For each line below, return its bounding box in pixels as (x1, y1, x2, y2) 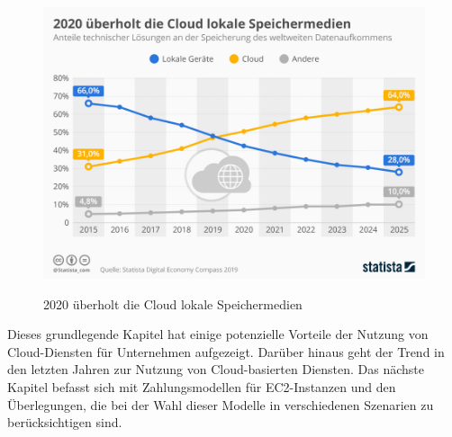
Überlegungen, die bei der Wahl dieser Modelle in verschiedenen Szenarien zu (7, 395, 434, 414)
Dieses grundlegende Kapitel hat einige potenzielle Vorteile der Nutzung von (7, 325, 429, 343)
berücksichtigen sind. (7, 413, 122, 432)
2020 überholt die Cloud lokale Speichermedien (43, 294, 303, 313)
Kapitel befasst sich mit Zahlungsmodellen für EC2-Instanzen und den (7, 378, 396, 397)
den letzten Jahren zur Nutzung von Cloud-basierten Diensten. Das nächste (7, 360, 425, 379)
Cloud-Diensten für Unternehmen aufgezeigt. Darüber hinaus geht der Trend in (7, 342, 445, 361)
